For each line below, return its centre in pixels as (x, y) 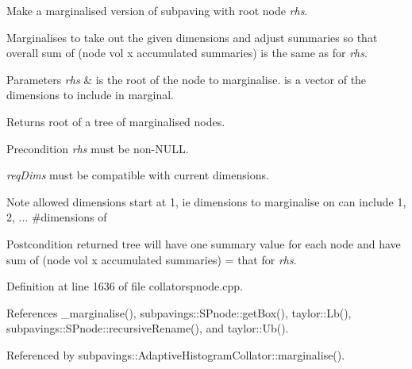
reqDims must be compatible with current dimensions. (138, 175)
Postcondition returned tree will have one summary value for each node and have (204, 243)
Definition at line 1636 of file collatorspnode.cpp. (125, 286)
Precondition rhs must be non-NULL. (98, 148)
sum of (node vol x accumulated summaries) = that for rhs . (152, 259)
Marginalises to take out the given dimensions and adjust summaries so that (192, 37)
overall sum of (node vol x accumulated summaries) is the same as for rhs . (187, 53)
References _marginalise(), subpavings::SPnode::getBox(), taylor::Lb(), (179, 312)
